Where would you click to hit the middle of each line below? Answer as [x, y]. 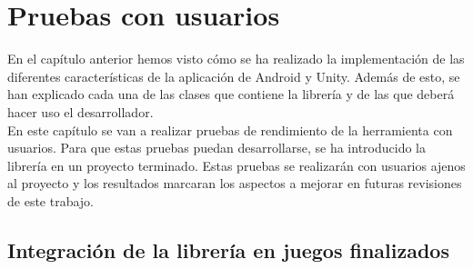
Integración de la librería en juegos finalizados [228, 249]
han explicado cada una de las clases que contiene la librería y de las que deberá [231, 94]
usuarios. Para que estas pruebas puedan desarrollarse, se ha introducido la [216, 148]
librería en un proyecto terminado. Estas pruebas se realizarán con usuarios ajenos [236, 165]
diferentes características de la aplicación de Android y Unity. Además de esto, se [234, 76]
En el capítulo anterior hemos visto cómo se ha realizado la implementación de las [236, 59]
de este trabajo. [51, 200]
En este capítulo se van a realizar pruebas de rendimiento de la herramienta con [230, 130]
